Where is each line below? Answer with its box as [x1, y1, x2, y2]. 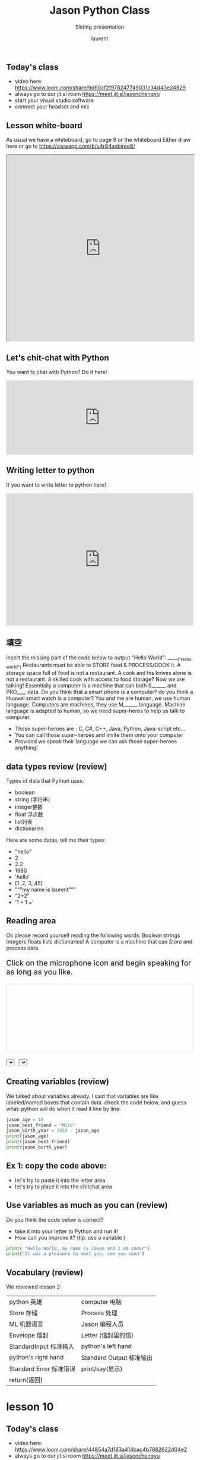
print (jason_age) [6, 1133, 49, 1140]
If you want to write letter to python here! [6, 481, 106, 488]
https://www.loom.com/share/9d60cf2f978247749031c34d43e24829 [14, 84, 186, 91]
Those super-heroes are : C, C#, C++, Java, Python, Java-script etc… [14, 725, 186, 733]
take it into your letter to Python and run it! [14, 1228, 119, 1235]
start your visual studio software [14, 96, 94, 104]
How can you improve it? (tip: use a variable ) [14, 1234, 126, 1241]
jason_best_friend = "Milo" [6, 1122, 76, 1128]
